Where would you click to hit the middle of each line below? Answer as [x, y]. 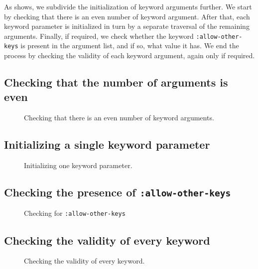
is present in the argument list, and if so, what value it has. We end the [130, 45]
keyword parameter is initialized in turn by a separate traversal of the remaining [127, 26]
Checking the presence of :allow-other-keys [118, 192]
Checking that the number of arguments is [116, 82]
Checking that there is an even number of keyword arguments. [119, 118]
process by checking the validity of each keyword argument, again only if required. [129, 55]
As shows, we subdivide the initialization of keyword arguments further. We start [128, 6]
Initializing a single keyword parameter [107, 144]
